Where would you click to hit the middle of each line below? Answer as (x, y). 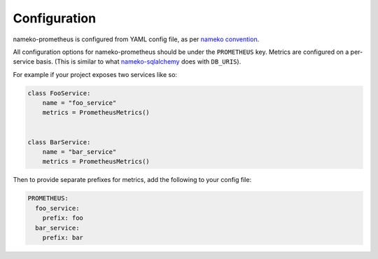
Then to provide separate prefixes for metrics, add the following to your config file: (132, 180)
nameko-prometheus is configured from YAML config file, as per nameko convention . (136, 39)
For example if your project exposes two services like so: (95, 74)
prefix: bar (63, 237)
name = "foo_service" (79, 103)
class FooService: (59, 93)
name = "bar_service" (79, 152)
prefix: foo (63, 218)
